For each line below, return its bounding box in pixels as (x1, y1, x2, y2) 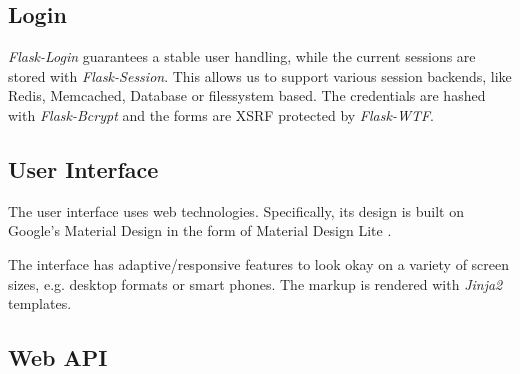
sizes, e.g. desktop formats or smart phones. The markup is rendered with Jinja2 (8, 273, 503, 294)
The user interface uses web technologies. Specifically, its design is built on (8, 200, 464, 221)
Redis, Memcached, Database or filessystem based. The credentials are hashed (8, 85, 486, 106)
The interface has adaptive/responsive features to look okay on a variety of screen (8, 253, 510, 274)
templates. (8, 293, 72, 314)
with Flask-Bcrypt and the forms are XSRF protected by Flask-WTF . (8, 104, 434, 125)
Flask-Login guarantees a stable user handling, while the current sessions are (8, 46, 476, 67)
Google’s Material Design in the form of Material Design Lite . (8, 220, 392, 241)
